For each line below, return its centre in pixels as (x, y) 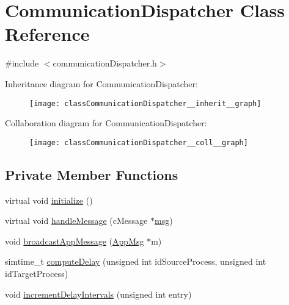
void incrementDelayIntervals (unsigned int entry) (98, 294)
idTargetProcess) (37, 273)
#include (22, 63)
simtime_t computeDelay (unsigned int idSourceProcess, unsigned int (136, 261)
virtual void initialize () (49, 200)
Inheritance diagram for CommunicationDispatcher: (101, 83)
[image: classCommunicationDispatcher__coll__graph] (139, 142)
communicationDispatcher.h (105, 63)
